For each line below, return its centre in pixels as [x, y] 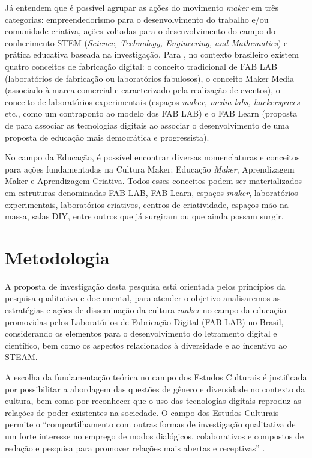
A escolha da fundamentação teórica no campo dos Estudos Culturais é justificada [156, 377]
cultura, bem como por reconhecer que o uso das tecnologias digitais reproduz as [153, 401]
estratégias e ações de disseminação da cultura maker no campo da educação [145, 310]
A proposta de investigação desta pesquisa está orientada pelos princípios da [145, 286]
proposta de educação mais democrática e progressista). [107, 137]
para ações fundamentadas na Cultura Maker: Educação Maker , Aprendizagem [150, 169]
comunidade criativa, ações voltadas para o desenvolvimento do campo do [140, 31]
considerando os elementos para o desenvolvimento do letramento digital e [141, 333]
